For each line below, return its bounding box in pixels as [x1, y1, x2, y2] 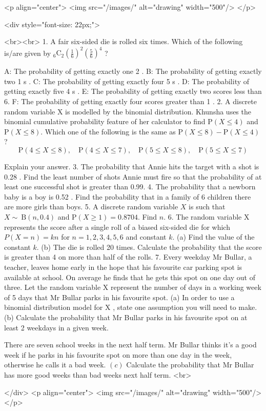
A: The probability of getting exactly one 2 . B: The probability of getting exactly [4, 66, 262, 76]
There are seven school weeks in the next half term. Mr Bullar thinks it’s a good [4, 339, 257, 350]
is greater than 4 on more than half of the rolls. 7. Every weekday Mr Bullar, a [4, 251, 252, 262]
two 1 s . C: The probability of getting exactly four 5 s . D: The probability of [4, 75, 250, 86]
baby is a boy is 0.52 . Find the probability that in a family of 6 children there [4, 191, 251, 202]
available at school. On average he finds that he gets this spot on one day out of [4, 271, 256, 282]
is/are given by [4, 47, 51, 58]
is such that [189, 201, 226, 212]
